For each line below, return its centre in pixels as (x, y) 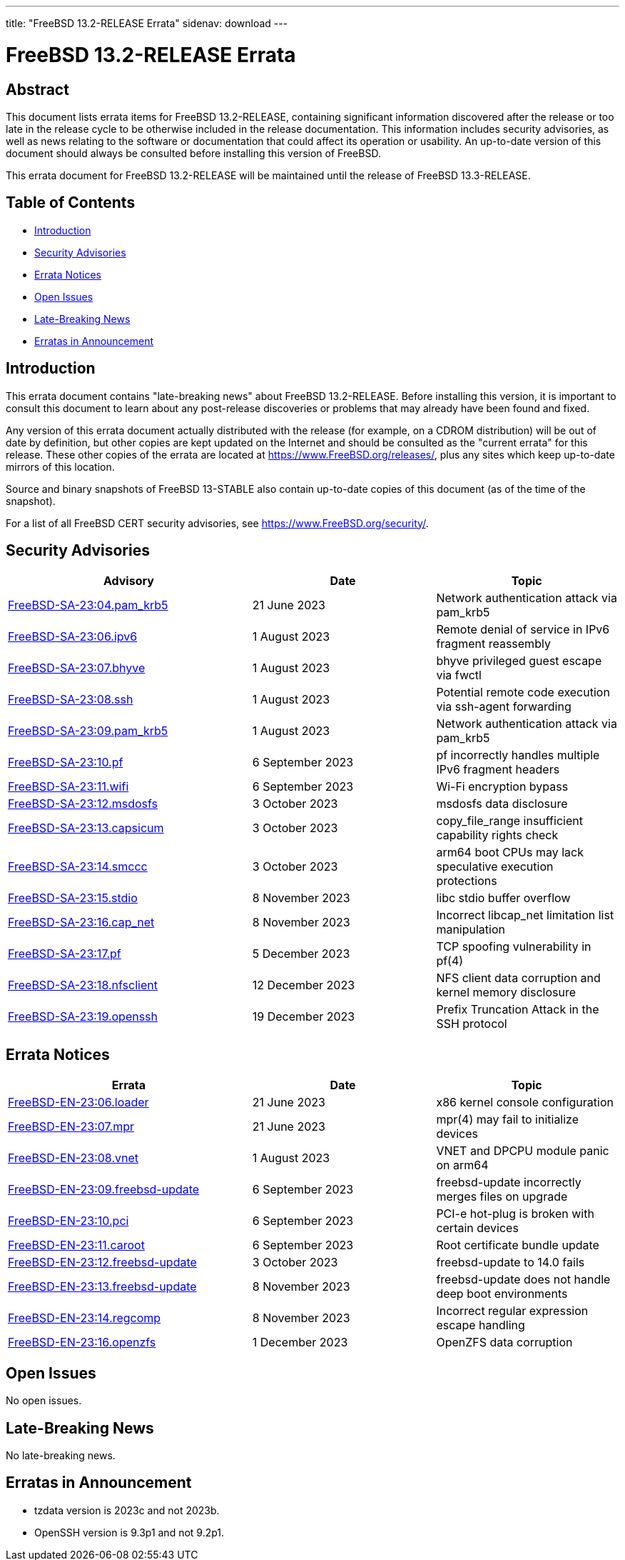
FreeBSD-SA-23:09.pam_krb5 (88, 731)
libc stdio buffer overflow (503, 898)
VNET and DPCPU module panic (523, 1151)
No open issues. (44, 1401)
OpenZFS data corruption (504, 1342)
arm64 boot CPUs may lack (510, 852)
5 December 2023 (301, 954)
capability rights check (497, 835)
